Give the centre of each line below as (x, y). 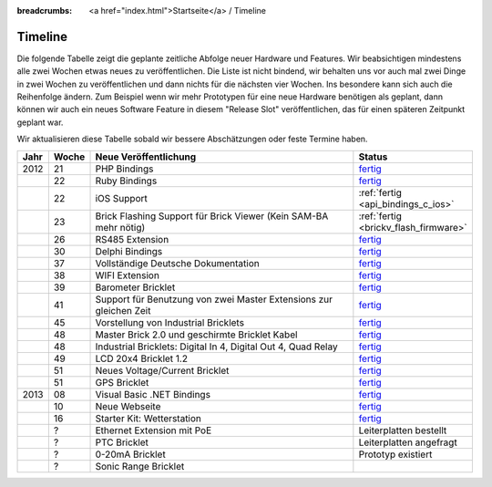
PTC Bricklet (122, 442)
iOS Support (121, 198)
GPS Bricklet (122, 382)
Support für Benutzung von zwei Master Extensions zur (214, 299)
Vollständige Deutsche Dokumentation (177, 263)
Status (373, 157)
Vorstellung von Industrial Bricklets (170, 322)
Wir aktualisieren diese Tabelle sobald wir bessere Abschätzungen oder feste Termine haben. (192, 139)
